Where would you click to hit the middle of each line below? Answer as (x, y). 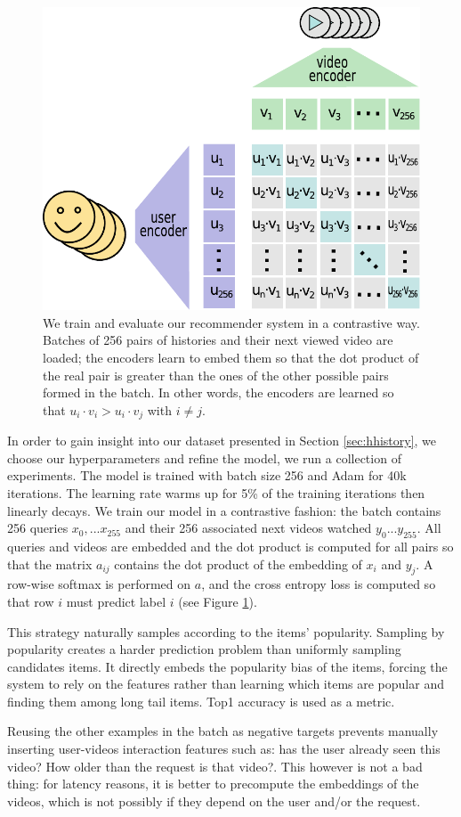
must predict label (116, 601)
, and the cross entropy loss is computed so (319, 584)
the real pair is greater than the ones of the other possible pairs (216, 375)
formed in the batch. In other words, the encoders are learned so (218, 392)
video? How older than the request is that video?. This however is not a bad (215, 766)
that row (31, 601)
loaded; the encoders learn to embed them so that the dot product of (231, 357)
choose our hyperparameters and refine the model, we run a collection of (204, 458)
